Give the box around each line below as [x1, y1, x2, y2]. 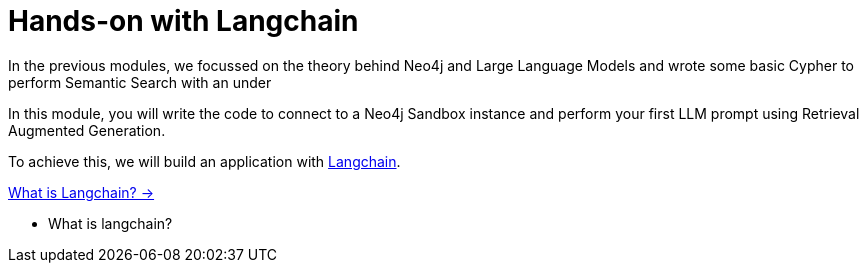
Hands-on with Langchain [8, 4, 359, 38]
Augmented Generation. [8, 121, 166, 139]
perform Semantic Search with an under [8, 73, 272, 91]
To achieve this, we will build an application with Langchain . [8, 152, 401, 170]
